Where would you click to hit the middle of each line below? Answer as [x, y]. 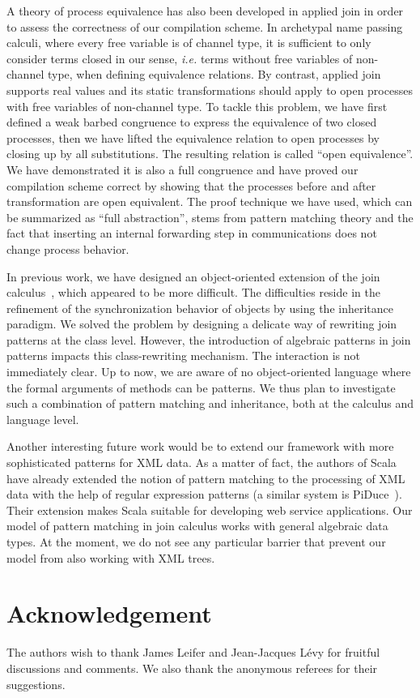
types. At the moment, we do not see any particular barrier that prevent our [196, 542]
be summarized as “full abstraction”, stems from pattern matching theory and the [210, 217]
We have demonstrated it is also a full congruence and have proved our [182, 169]
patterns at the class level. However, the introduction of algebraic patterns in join [209, 339]
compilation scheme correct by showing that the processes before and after [191, 185]
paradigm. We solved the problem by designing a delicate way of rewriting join [202, 324]
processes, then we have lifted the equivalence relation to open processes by [193, 137]
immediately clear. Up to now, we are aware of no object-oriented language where [209, 372]
